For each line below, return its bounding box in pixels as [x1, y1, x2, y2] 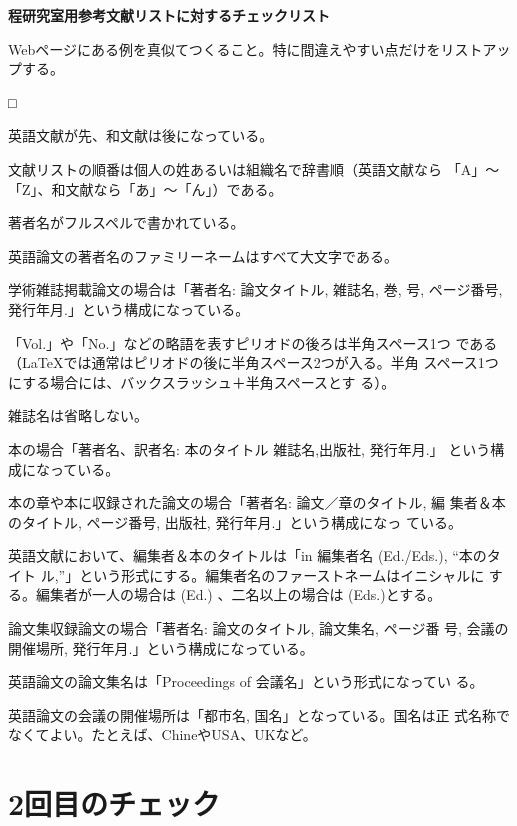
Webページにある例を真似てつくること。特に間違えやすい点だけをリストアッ [8, 38, 511, 59]
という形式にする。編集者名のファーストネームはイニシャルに [79, 564, 485, 585]
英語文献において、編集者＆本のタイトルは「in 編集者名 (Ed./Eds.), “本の [8, 545, 487, 566]
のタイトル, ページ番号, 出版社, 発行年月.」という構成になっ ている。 [8, 511, 462, 532]
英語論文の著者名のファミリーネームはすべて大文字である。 [8, 245, 398, 266]
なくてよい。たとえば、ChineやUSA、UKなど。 [8, 724, 317, 745]
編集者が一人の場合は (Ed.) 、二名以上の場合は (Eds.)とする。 [35, 584, 442, 605]
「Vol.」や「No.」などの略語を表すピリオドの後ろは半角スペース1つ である [8, 332, 498, 353]
